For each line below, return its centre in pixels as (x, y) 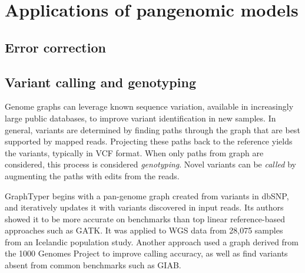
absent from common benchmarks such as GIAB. (93, 265)
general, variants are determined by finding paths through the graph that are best (152, 129)
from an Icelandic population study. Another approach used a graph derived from (152, 241)
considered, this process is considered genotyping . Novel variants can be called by (150, 164)
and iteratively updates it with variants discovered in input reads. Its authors (144, 207)
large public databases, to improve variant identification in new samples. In (140, 118)
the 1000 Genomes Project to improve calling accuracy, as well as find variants (146, 253)
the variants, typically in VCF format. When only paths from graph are (134, 152)
